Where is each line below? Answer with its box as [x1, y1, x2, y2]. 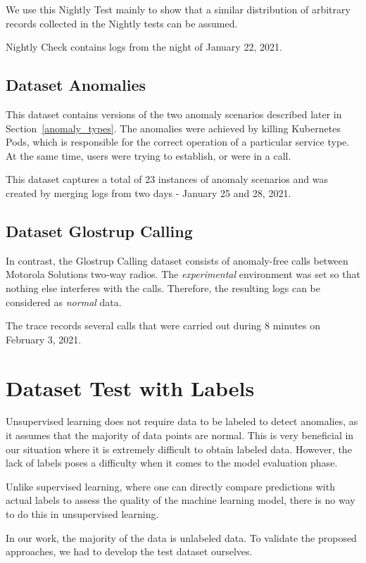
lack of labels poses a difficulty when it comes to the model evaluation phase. [6, 455, 338, 470]
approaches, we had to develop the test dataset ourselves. [6, 544, 253, 559]
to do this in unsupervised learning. [6, 507, 159, 521]
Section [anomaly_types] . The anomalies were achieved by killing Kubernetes [6, 120, 341, 135]
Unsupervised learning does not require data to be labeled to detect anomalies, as [6, 414, 358, 429]
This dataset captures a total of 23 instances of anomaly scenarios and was [6, 172, 328, 186]
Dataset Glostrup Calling [6, 220, 193, 241]
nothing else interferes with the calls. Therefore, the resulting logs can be [6, 280, 321, 295]
